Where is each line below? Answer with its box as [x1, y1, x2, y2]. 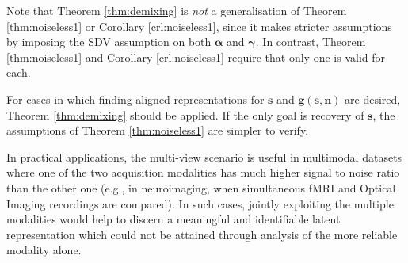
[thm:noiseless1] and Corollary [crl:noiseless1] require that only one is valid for [6, 48, 385, 65]
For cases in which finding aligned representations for [6, 90, 265, 107]
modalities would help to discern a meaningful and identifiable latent [6, 211, 341, 227]
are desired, [345, 90, 401, 107]
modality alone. [6, 242, 82, 258]
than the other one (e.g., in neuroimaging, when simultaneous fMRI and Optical [6, 179, 396, 196]
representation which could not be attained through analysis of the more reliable [6, 226, 398, 242]
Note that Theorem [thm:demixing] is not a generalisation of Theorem [6, 2, 347, 18]
